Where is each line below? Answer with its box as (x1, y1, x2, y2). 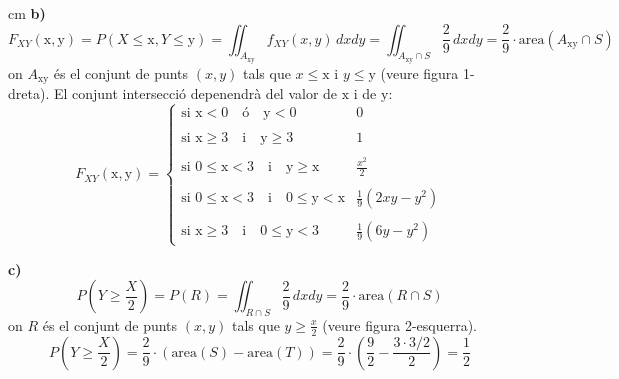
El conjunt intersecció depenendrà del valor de (53, 83, 338, 104)
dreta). (8, 83, 50, 104)
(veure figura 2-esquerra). (322, 314, 477, 335)
